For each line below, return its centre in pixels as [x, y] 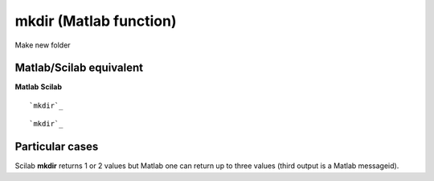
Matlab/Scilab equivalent [79, 68]
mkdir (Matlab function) [96, 21]
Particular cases [57, 147]
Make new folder [43, 45]
